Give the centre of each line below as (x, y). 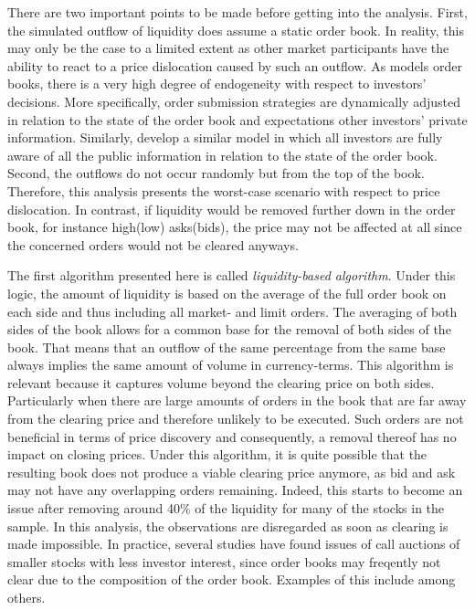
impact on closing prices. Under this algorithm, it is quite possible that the (217, 454)
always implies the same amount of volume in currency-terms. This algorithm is (231, 365)
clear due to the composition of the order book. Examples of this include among (232, 579)
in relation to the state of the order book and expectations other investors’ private (237, 119)
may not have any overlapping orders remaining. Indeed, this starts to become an (235, 490)
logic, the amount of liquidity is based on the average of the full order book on (227, 293)
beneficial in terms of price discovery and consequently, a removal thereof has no (232, 436)
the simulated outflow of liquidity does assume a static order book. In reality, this (236, 30)
